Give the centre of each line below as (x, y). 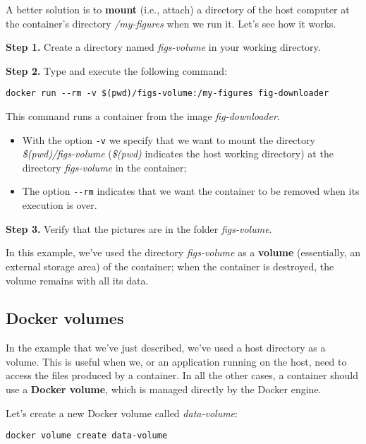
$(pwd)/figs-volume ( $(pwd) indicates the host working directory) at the (178, 154)
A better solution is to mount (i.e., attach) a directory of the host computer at (178, 9)
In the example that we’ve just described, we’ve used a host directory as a (166, 348)
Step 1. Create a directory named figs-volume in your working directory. (163, 47)
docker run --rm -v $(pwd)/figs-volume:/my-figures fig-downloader (167, 94)
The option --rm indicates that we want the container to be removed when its (191, 191)
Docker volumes (65, 318)
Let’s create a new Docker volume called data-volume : (122, 413)
